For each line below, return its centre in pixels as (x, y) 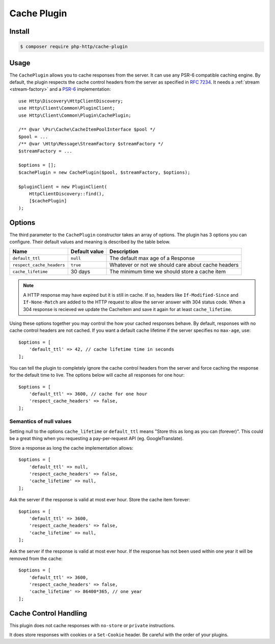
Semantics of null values (40, 421)
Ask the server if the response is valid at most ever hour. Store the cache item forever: (100, 500)
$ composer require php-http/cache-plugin (74, 47)
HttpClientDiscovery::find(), (66, 194)
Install (20, 31)
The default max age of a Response (152, 259)
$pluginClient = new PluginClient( (63, 187)
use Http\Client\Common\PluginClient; (67, 108)
